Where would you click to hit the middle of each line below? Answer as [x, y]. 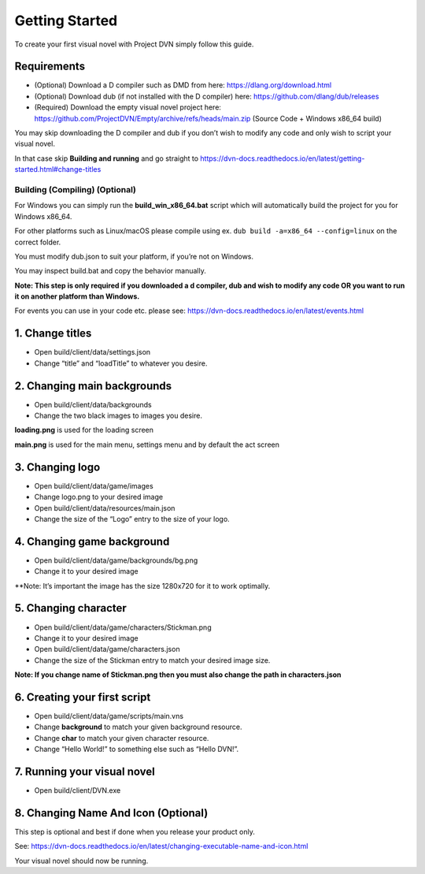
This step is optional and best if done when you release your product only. [135, 831]
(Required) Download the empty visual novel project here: [128, 107]
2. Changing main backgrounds [93, 386]
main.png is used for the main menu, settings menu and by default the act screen [147, 444]
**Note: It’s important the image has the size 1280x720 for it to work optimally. [142, 586]
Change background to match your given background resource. [138, 727]
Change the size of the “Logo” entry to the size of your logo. [132, 519]
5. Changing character [71, 608]
